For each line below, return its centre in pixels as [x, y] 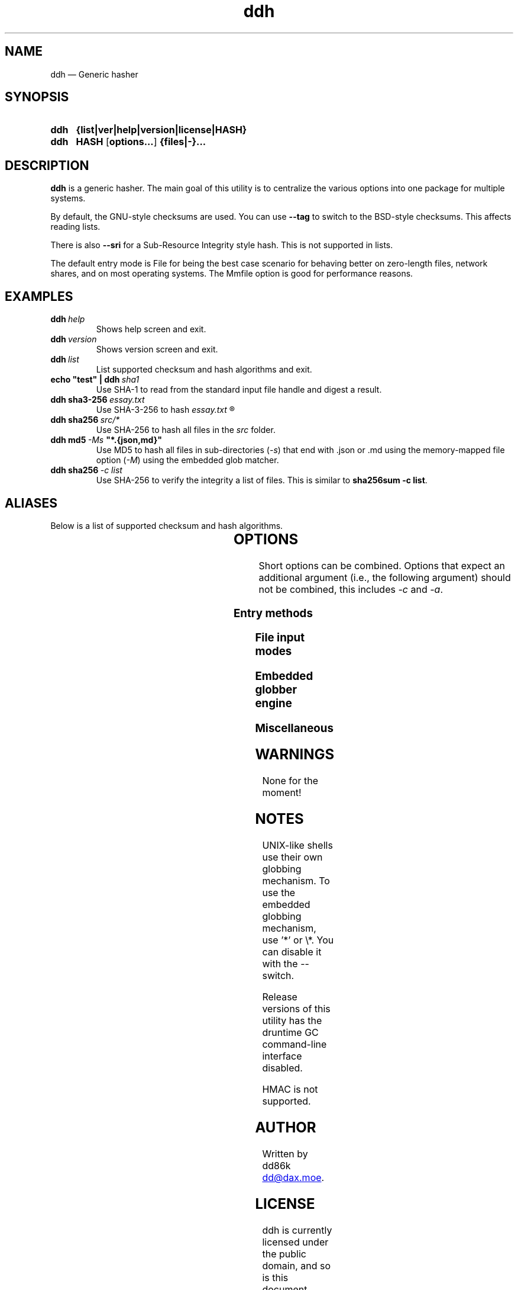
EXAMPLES [39, 296]
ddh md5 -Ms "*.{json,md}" [106, 440]
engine [273, 704]
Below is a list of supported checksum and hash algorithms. [167, 525]
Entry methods [273, 613]
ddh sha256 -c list [86, 470]
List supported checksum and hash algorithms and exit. [204, 370]
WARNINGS [295, 755]
